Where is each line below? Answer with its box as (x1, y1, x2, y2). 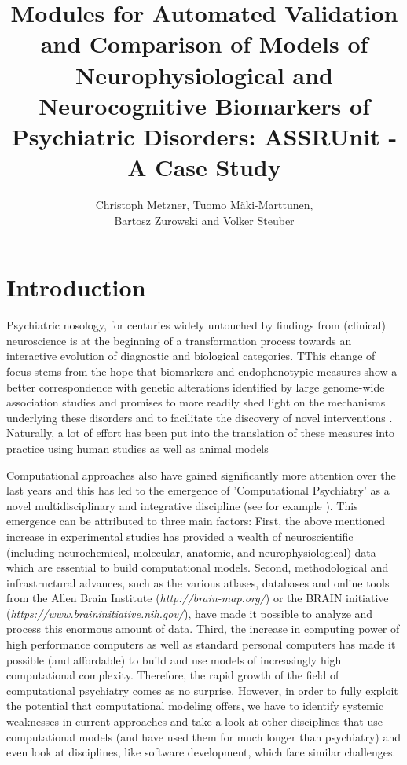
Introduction (6, 271, 146, 303)
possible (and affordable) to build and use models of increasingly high (6, 651, 342, 668)
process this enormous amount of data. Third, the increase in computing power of (6, 620, 400, 637)
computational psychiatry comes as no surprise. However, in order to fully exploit (6, 682, 398, 698)
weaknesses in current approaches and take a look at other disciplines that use (6, 713, 383, 730)
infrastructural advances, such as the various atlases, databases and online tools (6, 574, 390, 590)
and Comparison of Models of (40, 28, 368, 60)
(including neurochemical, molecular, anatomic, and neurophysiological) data (6, 543, 376, 560)
